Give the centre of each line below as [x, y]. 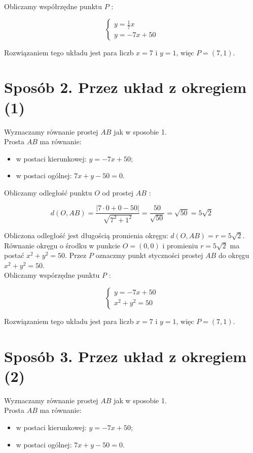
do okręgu [234, 255]
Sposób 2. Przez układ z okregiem [125, 87]
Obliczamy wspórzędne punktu [52, 275]
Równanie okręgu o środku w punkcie [62, 245]
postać [14, 255]
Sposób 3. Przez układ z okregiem [125, 356]
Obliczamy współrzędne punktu [53, 6]
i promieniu [180, 245]
